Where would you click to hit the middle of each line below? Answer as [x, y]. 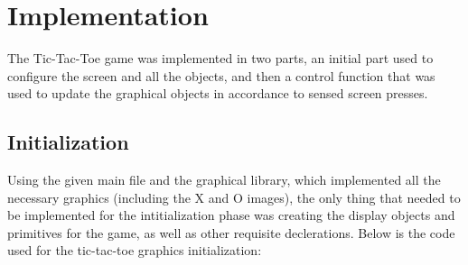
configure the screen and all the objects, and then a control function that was [221, 75]
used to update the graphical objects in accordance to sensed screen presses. [218, 93]
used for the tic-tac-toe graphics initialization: [135, 250]
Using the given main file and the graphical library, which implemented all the [224, 180]
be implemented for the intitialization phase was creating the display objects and [231, 215]
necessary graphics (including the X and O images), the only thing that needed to [234, 197]
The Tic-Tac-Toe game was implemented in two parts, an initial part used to [220, 58]
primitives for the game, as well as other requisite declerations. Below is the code [231, 232]
